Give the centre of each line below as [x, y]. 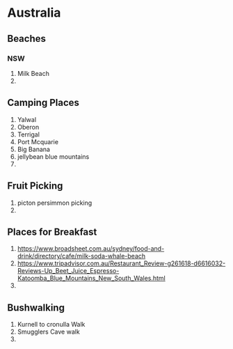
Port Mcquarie [38, 141]
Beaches [27, 39]
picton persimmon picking [55, 203]
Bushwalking [36, 308]
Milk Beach [33, 73]
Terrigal [29, 134]
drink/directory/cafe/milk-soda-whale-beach [81, 256]
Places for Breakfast [52, 232]
